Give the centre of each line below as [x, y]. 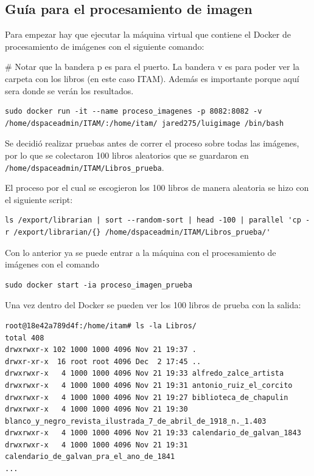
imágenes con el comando [52, 264]
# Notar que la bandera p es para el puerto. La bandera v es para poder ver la [152, 67]
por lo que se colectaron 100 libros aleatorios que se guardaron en [127, 155]
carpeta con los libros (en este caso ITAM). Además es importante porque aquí [152, 78]
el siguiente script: [39, 199]
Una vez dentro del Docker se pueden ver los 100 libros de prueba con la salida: [153, 305]
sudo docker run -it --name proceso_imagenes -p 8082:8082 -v [134, 112]
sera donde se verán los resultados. [69, 90]
